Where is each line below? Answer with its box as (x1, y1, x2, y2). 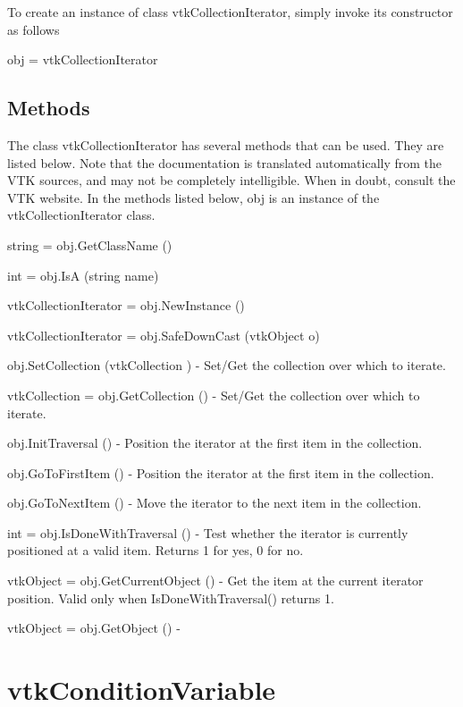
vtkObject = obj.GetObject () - (7, 619, 181, 637)
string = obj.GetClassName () (7, 235, 173, 254)
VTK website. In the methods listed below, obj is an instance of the (7, 188, 380, 206)
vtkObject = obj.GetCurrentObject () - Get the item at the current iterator (7, 571, 424, 590)
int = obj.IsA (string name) (7, 265, 159, 284)
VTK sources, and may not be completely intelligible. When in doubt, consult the (7, 171, 456, 189)
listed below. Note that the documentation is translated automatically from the (7, 153, 442, 172)
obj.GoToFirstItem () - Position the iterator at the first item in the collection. (7, 463, 434, 482)
